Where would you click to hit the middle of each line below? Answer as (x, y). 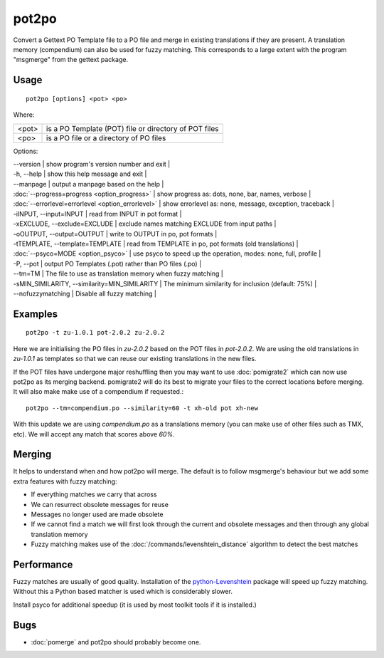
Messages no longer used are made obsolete (97, 514)
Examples (36, 314)
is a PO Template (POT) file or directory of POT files (133, 128)
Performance (43, 564)
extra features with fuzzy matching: (65, 481)
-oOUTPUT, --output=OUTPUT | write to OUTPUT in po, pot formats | (115, 234)
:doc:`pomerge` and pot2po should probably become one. (116, 642)
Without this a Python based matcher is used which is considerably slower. (123, 592)
